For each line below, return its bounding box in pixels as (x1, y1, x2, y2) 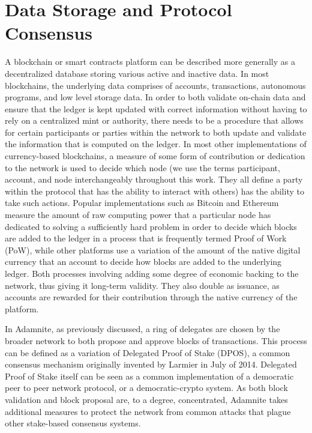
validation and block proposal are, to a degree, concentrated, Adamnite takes (5, 393, 288, 405)
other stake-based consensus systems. (5, 417, 141, 429)
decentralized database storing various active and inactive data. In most (5, 67, 269, 79)
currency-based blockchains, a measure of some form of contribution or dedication (5, 150, 305, 162)
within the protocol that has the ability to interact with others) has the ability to (5, 184, 304, 197)
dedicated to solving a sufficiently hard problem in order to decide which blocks (5, 220, 297, 232)
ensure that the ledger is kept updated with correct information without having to (5, 102, 307, 115)
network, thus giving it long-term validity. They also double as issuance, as (5, 279, 280, 291)
